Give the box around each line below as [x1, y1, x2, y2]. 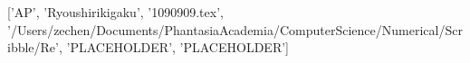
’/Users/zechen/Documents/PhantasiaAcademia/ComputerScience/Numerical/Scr [7, 20, 463, 39]
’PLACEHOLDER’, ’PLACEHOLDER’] [66, 38, 289, 57]
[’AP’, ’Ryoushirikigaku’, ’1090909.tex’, [7, 3, 224, 21]
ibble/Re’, [7, 38, 62, 57]
